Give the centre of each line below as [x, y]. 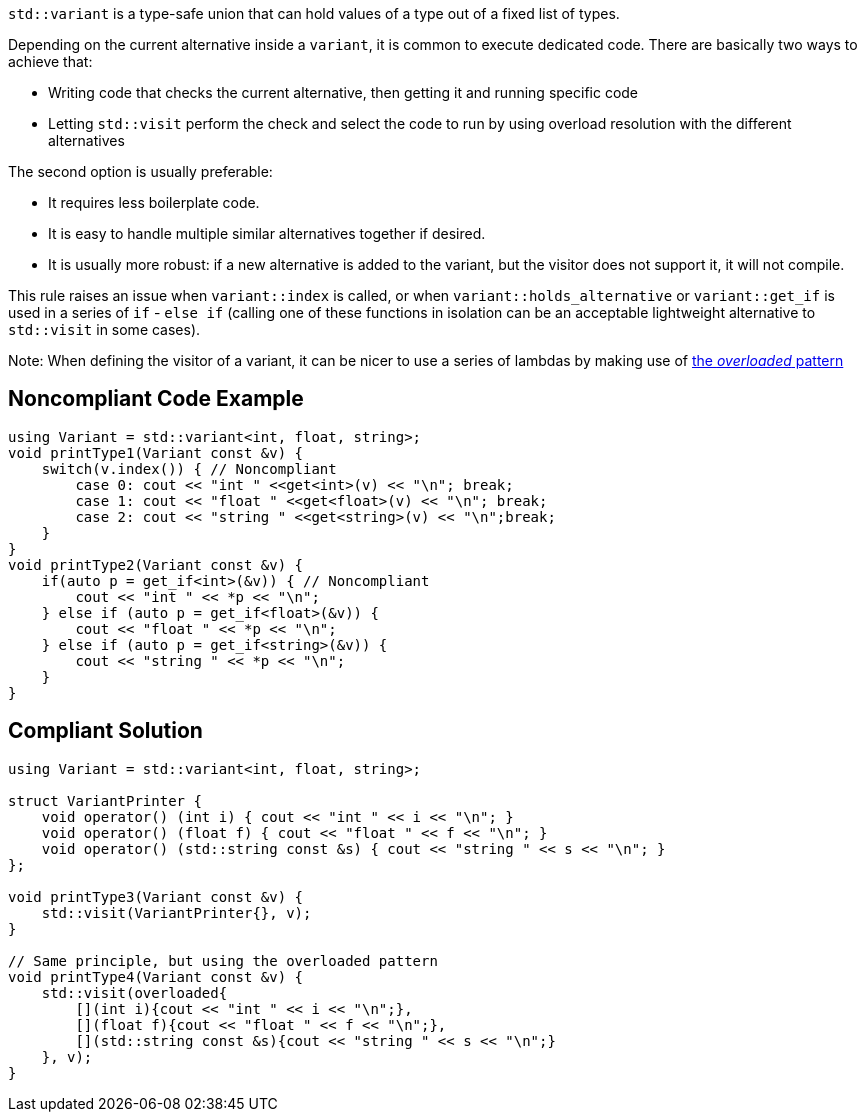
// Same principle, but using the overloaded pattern [223, 960]
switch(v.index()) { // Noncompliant [189, 468]
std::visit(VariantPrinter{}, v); [176, 912]
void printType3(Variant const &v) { [156, 896]
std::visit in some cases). [104, 329]
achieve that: [50, 61]
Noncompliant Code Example [156, 399]
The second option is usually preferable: [140, 171]
